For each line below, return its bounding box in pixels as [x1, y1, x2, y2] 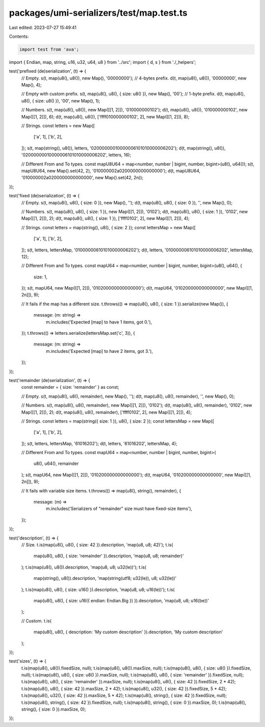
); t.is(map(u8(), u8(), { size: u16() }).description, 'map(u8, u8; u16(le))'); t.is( [21, 587, 175, 592]
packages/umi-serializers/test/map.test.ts [9, 7, 187, 18]
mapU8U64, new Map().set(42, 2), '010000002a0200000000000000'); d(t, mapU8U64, [21, 167, 201, 174]
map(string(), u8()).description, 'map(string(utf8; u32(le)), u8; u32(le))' [33, 575, 177, 581]
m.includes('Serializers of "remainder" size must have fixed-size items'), [46, 506, 192, 512]
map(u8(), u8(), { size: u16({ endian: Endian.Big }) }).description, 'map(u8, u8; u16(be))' [33, 597, 210, 603]
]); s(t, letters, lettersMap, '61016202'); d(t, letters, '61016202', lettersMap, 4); [21, 440, 178, 446]
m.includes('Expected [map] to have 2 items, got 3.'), [46, 348, 153, 354]
